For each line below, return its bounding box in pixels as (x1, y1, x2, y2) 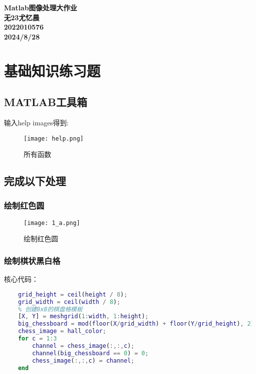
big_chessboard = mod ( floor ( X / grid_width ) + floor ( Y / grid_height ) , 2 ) (18, 320, 255, 328)
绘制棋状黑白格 (4, 254, 61, 266)
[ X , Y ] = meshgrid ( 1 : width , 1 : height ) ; (18, 313, 149, 320)
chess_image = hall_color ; (18, 328, 106, 335)
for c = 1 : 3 (18, 335, 57, 342)
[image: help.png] (24, 135, 84, 142)
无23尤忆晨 (4, 12, 40, 22)
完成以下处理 (4, 173, 66, 188)
